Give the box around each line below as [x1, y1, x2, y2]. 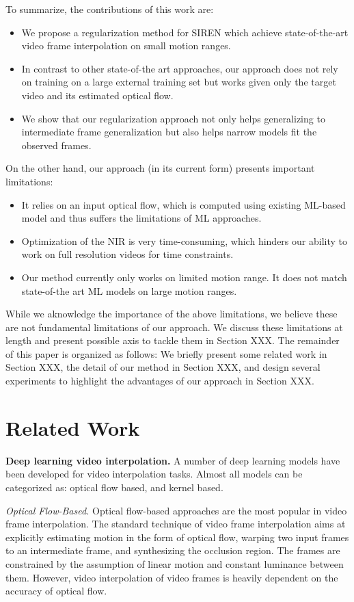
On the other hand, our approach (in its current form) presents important [5, 161, 315, 175]
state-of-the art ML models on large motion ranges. [21, 283, 237, 298]
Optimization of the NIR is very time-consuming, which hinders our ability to [21, 233, 347, 248]
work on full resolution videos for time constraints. [21, 247, 234, 261]
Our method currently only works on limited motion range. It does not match [21, 270, 347, 284]
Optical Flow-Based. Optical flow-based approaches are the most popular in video [5, 503, 347, 517]
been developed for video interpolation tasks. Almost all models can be [5, 467, 303, 481]
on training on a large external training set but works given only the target [21, 75, 336, 89]
